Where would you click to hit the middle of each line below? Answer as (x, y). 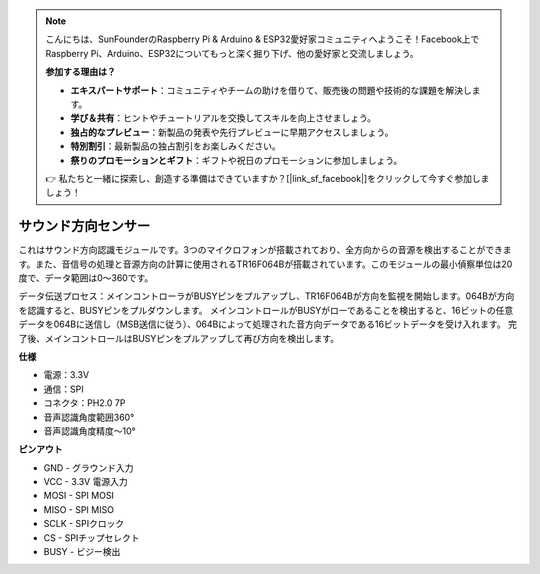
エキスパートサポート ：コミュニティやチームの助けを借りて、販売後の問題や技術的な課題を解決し (271, 90)
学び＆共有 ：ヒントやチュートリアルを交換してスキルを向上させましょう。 (223, 118)
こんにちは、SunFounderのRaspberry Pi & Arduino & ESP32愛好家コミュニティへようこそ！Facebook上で (262, 39)
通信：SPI (63, 389)
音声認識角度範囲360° (89, 417)
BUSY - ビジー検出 (82, 552)
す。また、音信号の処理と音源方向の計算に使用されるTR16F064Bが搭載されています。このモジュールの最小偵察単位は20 (265, 264)
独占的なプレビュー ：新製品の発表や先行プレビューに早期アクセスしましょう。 (232, 132)
